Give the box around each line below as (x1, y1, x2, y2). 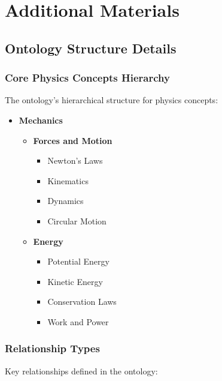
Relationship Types (5, 341, 100, 356)
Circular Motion (47, 214, 107, 227)
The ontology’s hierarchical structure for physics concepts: (5, 94, 218, 106)
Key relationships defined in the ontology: (5, 364, 158, 377)
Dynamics (47, 194, 84, 207)
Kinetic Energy (47, 275, 103, 287)
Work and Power (47, 315, 109, 328)
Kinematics (47, 174, 89, 187)
